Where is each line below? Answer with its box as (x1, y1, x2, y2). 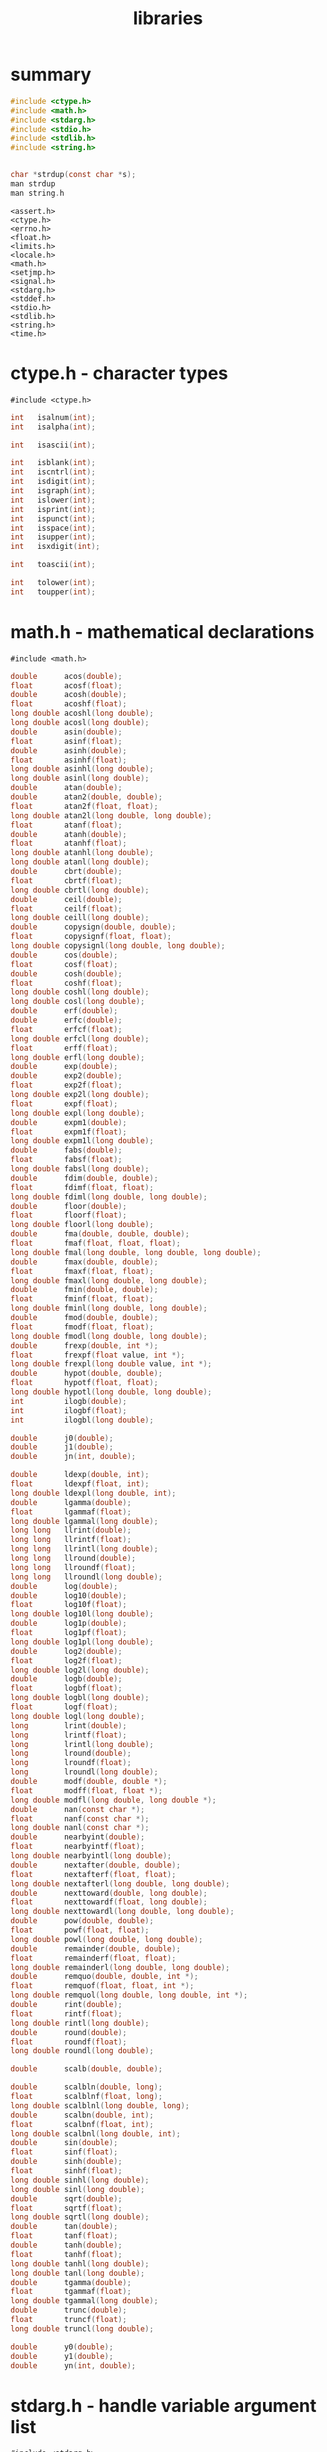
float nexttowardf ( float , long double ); (10, 1897, 208, 1907)
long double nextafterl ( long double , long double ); (10, 1878, 230, 1889)
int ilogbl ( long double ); (10, 1415, 155, 1425)
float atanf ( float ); (10, 820, 123, 830)
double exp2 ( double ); (10, 1071, 123, 1081)
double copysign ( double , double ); (10, 922, 177, 932)
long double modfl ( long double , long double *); (10, 1795, 217, 1805)
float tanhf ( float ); (10, 2249, 123, 2259)
